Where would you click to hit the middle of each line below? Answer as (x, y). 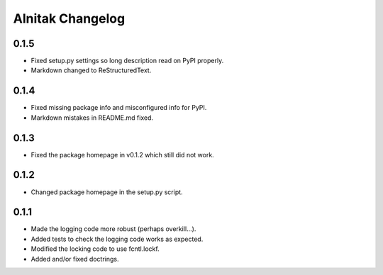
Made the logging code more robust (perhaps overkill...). (113, 229)
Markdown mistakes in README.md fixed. (92, 118)
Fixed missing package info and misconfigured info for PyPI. (119, 108)
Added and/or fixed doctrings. (75, 259)
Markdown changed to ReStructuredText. (91, 70)
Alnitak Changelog (69, 18)
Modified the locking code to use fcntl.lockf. (95, 249)
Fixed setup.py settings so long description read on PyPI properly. (127, 61)
